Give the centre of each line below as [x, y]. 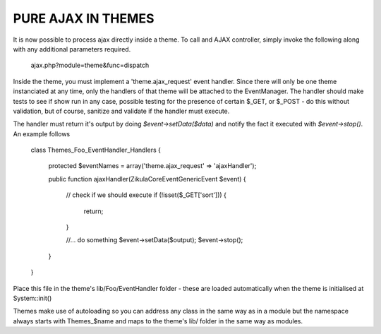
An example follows [42, 133]
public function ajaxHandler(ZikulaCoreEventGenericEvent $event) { [147, 179]
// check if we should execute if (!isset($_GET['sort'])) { [146, 195]
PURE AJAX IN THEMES [84, 18]
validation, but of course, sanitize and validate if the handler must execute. [121, 111]
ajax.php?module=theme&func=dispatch [90, 65]
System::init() [32, 298]
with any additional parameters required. [72, 49]
